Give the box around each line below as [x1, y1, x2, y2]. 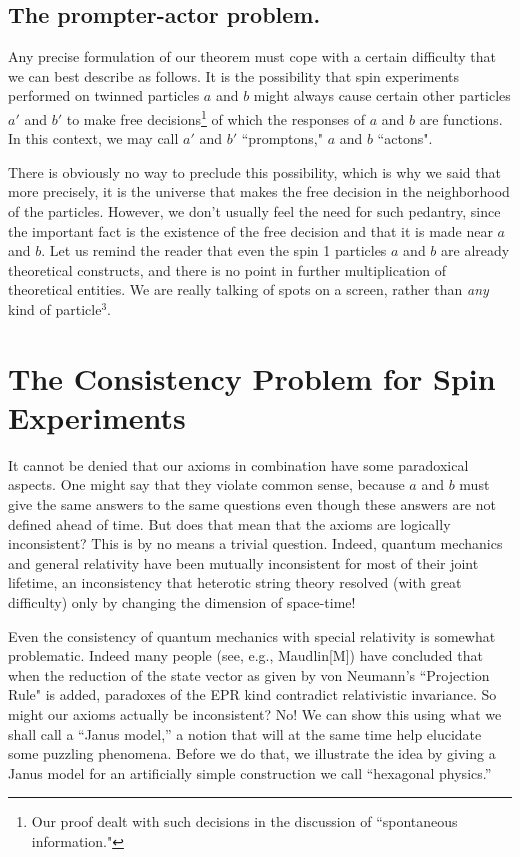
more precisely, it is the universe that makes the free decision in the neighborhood [8, 181, 510, 202]
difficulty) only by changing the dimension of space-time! [8, 592, 356, 613]
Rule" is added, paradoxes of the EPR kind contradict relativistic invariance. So [8, 684, 497, 705]
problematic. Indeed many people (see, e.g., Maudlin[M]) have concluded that [8, 645, 483, 666]
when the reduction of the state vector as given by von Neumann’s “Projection [8, 664, 490, 685]
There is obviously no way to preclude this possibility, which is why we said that [8, 161, 501, 182]
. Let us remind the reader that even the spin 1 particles [41, 240, 387, 261]
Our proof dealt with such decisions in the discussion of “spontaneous [31, 811, 458, 832]
